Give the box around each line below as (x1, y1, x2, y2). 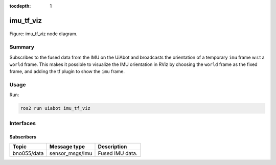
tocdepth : (9, 3, 31, 9)
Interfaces (9, 120, 36, 127)
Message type (49, 143, 85, 150)
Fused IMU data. (98, 150, 138, 157)
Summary (9, 43, 35, 51)
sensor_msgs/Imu (49, 150, 93, 157)
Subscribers (9, 133, 37, 140)
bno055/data (12, 150, 44, 157)
